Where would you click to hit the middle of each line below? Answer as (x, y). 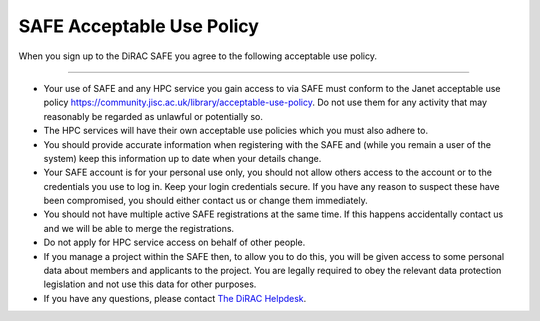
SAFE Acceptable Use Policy (139, 26)
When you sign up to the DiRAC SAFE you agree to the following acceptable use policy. (197, 56)
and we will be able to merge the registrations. (139, 228)
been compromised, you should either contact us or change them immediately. (206, 201)
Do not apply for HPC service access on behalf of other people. (174, 242)
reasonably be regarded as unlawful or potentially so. (153, 116)
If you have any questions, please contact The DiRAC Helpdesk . (175, 298)
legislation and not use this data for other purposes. (150, 284)
